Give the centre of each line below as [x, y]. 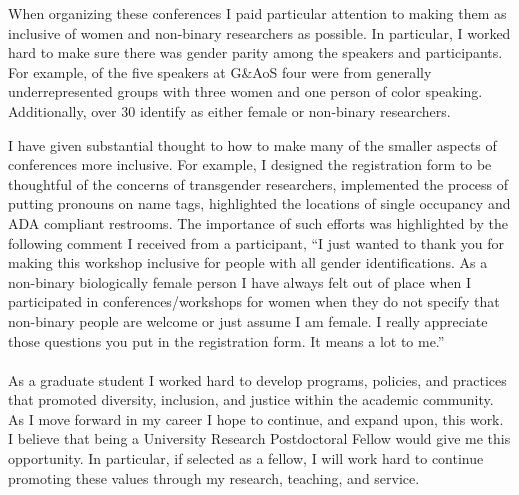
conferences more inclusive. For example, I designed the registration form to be [250, 164]
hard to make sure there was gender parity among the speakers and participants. [255, 52]
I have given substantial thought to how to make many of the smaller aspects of [252, 144]
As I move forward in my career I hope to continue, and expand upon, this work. [256, 418]
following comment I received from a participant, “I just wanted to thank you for [256, 242]
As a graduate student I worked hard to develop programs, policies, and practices [257, 379]
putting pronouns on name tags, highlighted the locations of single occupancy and [259, 203]
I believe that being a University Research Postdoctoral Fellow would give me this [259, 438]
